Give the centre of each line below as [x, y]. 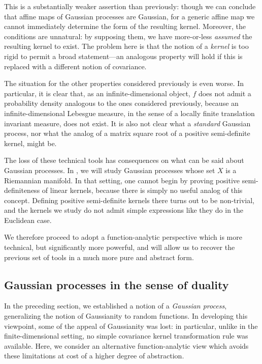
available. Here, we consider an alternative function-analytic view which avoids [126, 345]
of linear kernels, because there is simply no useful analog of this [142, 190]
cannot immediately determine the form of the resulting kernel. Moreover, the [125, 26]
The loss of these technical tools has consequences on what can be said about [124, 160]
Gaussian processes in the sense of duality [117, 284]
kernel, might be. [30, 143]
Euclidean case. [28, 220]
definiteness [22, 190]
